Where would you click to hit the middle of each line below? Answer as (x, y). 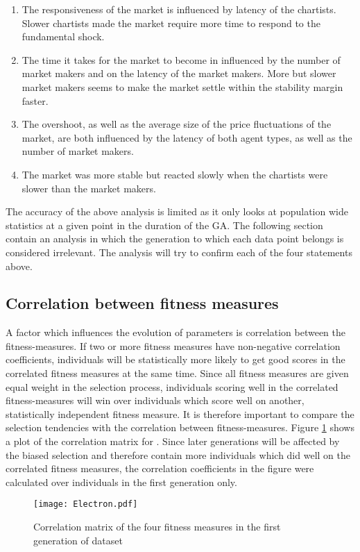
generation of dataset (78, 540)
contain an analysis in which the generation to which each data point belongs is (175, 239)
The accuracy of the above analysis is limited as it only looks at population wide (177, 211)
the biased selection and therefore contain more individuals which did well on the (178, 454)
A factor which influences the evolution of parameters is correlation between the (176, 332)
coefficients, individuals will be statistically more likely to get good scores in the (175, 359)
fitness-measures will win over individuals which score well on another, (155, 400)
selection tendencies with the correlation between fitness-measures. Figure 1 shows (180, 427)
